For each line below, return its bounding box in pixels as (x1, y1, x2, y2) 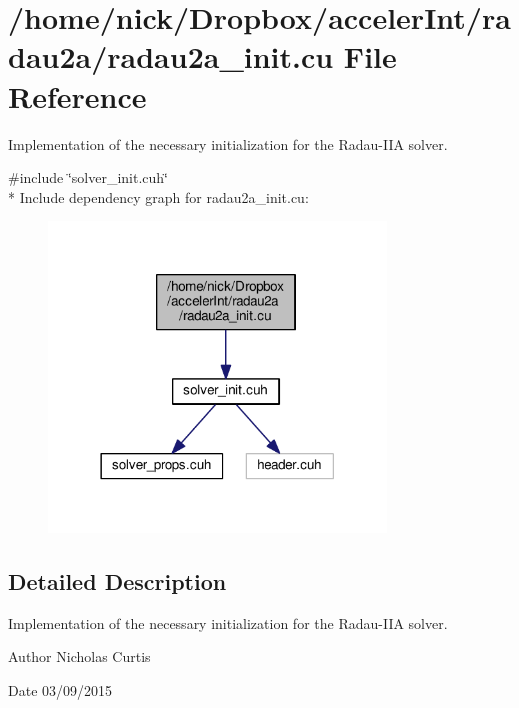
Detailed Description (8, 566, 227, 597)
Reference (8, 75, 147, 116)
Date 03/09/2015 (8, 680, 113, 701)
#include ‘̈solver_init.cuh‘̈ (8, 167, 168, 188)
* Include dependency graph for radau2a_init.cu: (8, 186, 309, 207)
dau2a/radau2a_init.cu (8, 36, 334, 77)
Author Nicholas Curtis (8, 646, 151, 667)
